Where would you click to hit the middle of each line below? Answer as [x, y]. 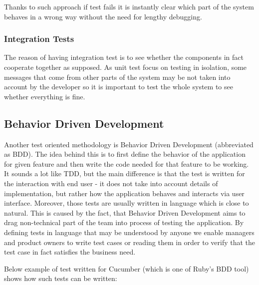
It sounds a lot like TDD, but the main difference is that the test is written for [125, 173]
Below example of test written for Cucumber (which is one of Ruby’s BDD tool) [127, 268]
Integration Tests [39, 39]
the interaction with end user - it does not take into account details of [111, 183]
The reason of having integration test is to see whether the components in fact [124, 57]
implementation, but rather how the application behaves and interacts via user [124, 193]
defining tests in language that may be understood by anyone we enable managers [129, 232]
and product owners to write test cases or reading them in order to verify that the [130, 242]
